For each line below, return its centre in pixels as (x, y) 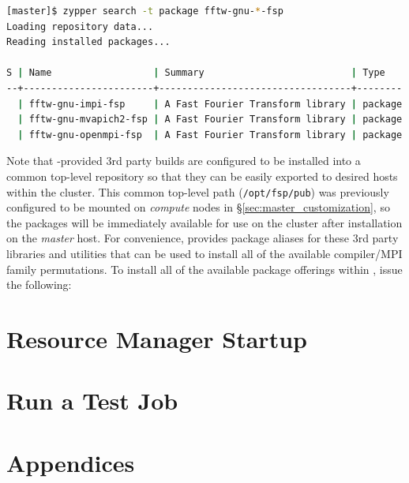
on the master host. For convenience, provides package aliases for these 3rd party (203, 238)
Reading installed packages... (88, 42)
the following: (39, 285)
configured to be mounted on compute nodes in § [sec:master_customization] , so (198, 207)
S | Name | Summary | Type (196, 73)
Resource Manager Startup (157, 338)
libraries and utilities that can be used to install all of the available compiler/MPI (204, 253)
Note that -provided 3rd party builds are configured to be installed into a (184, 161)
